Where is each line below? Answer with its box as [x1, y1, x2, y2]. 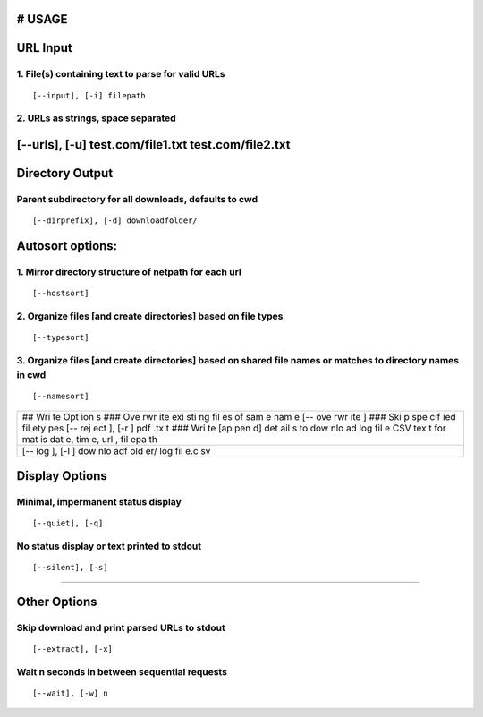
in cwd [16, 369, 47, 381]
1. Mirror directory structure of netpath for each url [16, 265, 241, 277]
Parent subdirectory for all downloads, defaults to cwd [16, 192, 258, 205]
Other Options [16, 593, 97, 609]
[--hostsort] [32, 288, 89, 299]
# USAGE [16, 12, 68, 27]
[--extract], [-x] [32, 644, 114, 654]
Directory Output [16, 166, 114, 181]
